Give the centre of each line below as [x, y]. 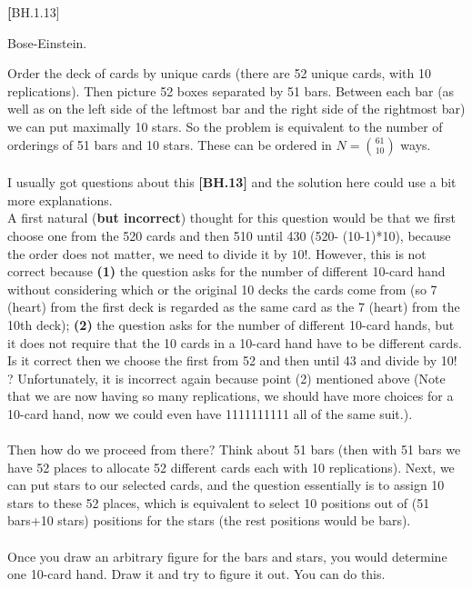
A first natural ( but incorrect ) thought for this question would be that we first [231, 218]
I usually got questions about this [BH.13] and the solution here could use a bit [232, 182]
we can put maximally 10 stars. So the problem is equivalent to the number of [225, 126]
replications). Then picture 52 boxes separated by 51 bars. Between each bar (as [231, 90]
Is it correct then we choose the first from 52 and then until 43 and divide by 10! [232, 360]
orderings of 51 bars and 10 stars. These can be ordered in [170, 144]
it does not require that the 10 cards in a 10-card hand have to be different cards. [235, 342]
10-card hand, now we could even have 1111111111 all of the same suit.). [210, 413]
